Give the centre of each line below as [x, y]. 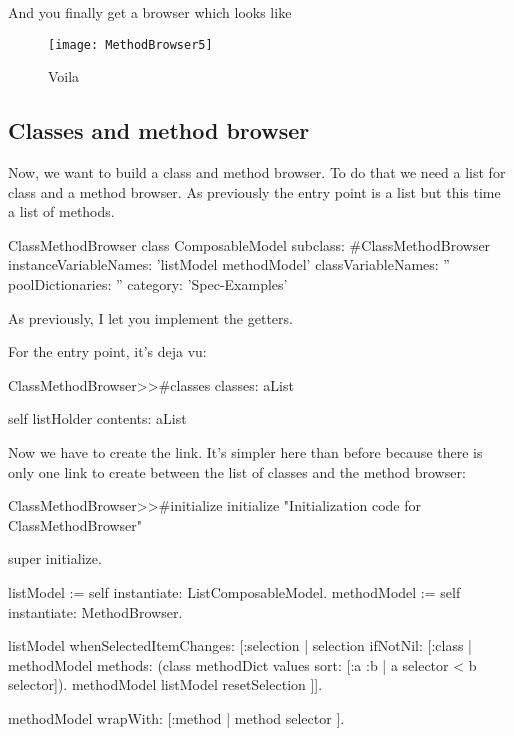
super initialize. [55, 558]
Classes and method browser [159, 130]
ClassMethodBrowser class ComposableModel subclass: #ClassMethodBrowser [249, 244]
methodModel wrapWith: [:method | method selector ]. [176, 717]
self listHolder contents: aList [97, 418]
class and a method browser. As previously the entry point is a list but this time [254, 191]
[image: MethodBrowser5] [130, 44]
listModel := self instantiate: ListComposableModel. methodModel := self [234, 591]
